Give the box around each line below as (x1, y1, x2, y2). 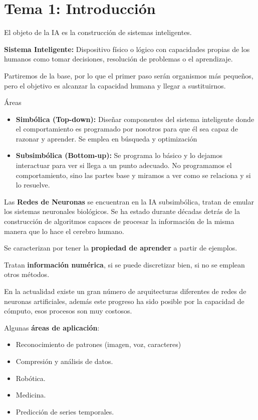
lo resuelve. (16, 179, 50, 190)
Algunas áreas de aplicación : (4, 322, 100, 332)
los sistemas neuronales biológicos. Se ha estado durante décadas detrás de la (4, 206, 240, 216)
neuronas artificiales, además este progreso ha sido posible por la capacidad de (4, 295, 244, 306)
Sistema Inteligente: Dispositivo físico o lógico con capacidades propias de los (4, 43, 250, 54)
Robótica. (16, 372, 46, 383)
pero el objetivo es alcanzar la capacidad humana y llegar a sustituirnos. (4, 80, 226, 90)
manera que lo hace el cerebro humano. (4, 225, 124, 236)
